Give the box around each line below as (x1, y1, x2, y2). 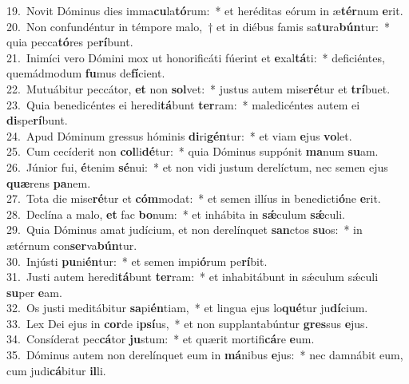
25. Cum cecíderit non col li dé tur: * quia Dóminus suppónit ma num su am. (6, 143, 379, 160)
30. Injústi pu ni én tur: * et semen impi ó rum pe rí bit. (6, 252, 268, 269)
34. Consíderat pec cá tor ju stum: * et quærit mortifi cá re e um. (6, 331, 315, 347)
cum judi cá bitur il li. (6, 362, 106, 378)
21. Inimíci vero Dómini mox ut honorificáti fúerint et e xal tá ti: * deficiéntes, (6, 49, 385, 65)
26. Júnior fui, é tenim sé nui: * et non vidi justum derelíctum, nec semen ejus (6, 158, 388, 175)
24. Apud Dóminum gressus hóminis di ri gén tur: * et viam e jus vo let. (6, 127, 352, 144)
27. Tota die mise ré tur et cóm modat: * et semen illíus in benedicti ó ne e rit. (6, 190, 381, 207)
